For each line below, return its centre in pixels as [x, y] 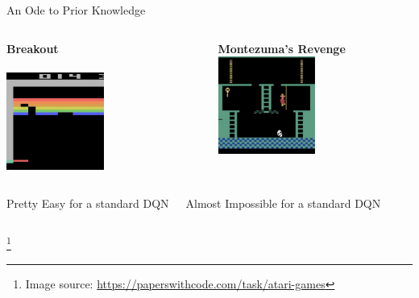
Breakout [33, 48]
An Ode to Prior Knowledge [76, 10]
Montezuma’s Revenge [282, 48]
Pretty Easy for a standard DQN [88, 203]
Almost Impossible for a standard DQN [283, 203]
